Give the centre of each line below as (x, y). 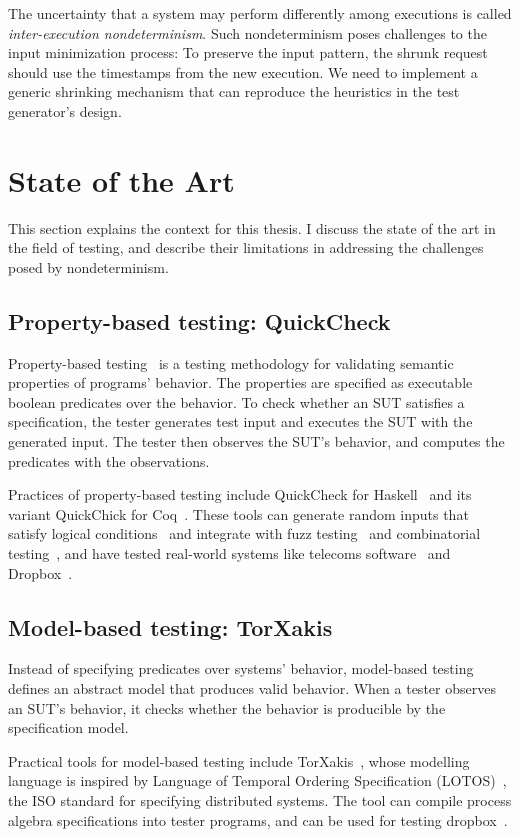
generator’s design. (65, 110)
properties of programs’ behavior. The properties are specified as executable (240, 382)
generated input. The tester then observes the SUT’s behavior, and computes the (256, 441)
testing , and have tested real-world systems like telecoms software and (229, 553)
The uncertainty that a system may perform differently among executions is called (260, 13)
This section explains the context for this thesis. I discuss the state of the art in (252, 227)
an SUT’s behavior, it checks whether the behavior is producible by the (227, 707)
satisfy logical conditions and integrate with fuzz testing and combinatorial (244, 533)
